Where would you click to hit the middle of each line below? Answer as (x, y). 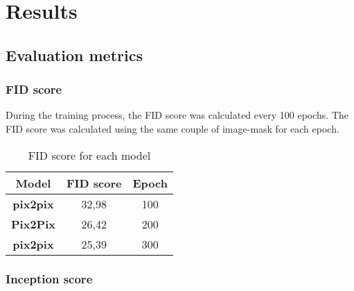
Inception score (49, 279)
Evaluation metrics (74, 55)
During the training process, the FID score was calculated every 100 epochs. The (177, 115)
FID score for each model (89, 155)
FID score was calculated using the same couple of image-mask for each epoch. (172, 128)
